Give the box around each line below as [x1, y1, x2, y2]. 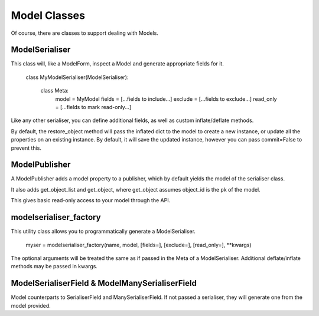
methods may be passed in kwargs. [11, 263, 97, 270]
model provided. [11, 302, 51, 309]
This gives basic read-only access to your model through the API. [11, 197, 171, 204]
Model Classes [11, 9, 86, 22]
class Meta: [40, 87, 69, 94]
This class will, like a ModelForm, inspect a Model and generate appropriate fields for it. [11, 60, 224, 67]
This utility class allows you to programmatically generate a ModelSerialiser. [11, 228, 196, 235]
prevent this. [11, 144, 41, 152]
